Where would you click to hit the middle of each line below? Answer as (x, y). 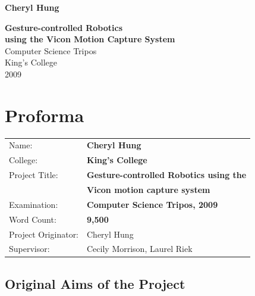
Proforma (45, 115)
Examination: (34, 204)
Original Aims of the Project (95, 283)
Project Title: (34, 175)
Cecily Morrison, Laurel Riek (140, 249)
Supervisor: (29, 249)
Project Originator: (44, 234)
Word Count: (33, 219)
